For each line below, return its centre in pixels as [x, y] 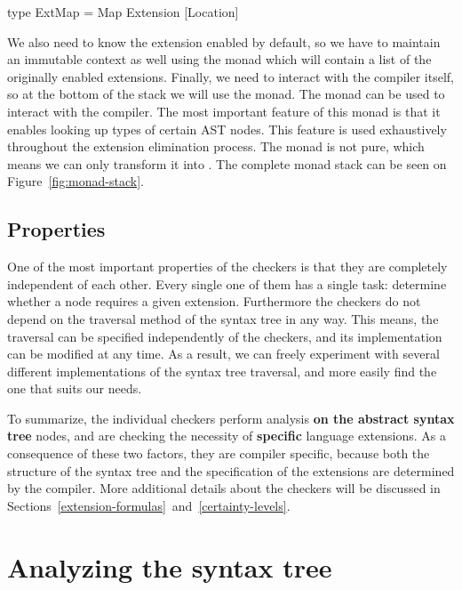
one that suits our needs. [75, 388]
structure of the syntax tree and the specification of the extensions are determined [231, 470]
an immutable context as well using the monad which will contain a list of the [219, 59]
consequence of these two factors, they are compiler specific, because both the [219, 453]
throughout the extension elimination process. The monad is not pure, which [216, 146]
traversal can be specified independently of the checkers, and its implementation [225, 336]
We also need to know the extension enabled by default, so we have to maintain [224, 41]
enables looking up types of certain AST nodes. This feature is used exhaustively [227, 129]
